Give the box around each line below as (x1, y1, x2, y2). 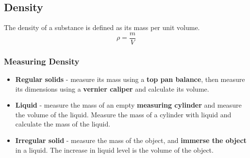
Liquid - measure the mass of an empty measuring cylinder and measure (15, 100, 242, 110)
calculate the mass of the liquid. (15, 119, 111, 129)
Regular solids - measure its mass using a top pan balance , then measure (15, 74, 245, 84)
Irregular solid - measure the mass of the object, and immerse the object (15, 135, 247, 145)
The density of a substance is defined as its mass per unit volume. (4, 22, 200, 32)
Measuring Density (4, 55, 80, 67)
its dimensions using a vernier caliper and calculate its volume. (15, 83, 209, 94)
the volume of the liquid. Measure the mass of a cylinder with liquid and (15, 109, 232, 119)
